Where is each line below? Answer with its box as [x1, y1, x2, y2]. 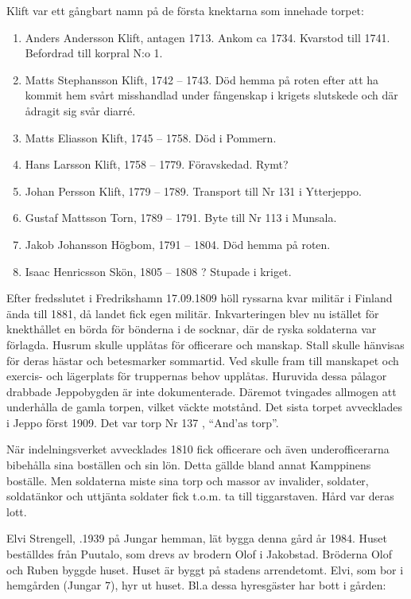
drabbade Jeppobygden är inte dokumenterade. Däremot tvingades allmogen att [6, 383, 397, 399]
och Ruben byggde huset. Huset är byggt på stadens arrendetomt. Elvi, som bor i [6, 561, 404, 578]
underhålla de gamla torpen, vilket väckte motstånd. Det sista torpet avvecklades [6, 399, 402, 415]
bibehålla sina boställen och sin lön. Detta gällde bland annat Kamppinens [6, 457, 371, 473]
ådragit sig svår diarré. [25, 102, 136, 119]
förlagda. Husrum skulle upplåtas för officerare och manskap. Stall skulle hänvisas [6, 336, 405, 352]
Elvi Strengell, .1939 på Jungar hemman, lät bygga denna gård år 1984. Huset [6, 530, 387, 546]
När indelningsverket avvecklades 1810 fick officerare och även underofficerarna [6, 441, 390, 457]
